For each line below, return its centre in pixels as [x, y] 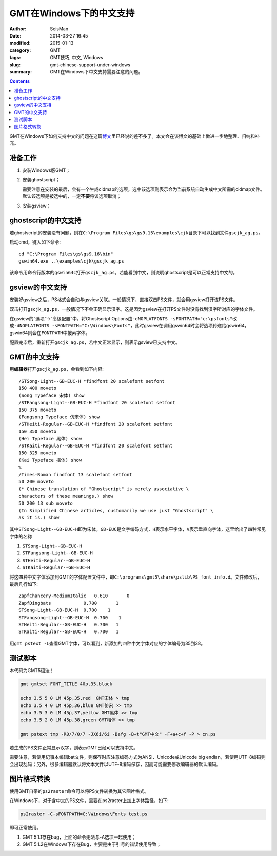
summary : [21, 71]
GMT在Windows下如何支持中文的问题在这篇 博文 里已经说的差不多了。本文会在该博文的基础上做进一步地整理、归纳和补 [135, 136]
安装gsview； [37, 206]
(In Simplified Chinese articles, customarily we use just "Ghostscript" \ [116, 510]
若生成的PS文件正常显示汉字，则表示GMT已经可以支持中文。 [74, 748]
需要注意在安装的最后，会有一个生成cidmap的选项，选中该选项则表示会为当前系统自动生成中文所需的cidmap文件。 [144, 189]
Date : [15, 35]
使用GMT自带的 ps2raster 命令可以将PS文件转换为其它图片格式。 [79, 791]
